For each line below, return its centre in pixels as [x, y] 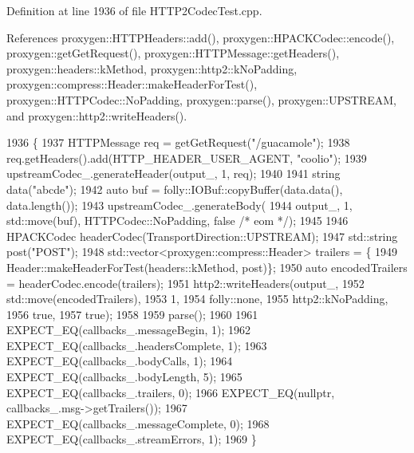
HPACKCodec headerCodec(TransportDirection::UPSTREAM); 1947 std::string [202, 236]
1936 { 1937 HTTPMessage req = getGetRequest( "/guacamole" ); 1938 [178, 142]
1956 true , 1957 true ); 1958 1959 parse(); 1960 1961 [132, 314]
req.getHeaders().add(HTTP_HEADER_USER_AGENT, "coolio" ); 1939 [187, 158]
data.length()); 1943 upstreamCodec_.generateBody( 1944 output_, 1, [179, 205]
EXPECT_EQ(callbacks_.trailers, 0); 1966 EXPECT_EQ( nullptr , [171, 392]
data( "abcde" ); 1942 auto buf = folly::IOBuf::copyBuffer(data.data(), [175, 189]
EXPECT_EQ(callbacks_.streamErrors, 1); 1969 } [132, 439]
